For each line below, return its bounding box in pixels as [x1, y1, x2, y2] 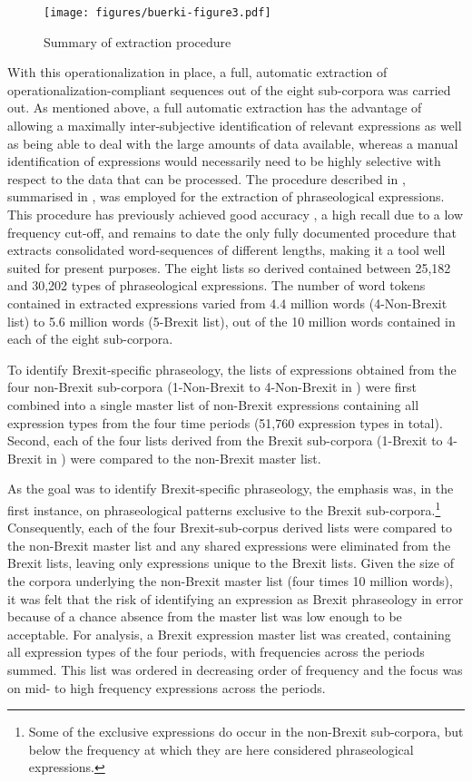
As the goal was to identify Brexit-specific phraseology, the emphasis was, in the [7, 479, 454, 498]
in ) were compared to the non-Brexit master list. [46, 448, 321, 467]
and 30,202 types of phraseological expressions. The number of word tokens [7, 276, 426, 295]
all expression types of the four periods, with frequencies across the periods [7, 642, 425, 661]
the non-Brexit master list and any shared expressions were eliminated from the [7, 535, 451, 554]
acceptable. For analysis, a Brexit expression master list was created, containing [7, 624, 451, 643]
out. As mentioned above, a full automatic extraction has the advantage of [7, 98, 422, 117]
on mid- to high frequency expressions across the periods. [7, 678, 326, 697]
